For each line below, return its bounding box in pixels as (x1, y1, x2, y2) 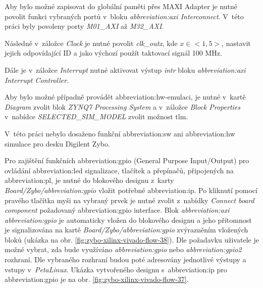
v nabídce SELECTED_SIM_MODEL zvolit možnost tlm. (5, 111, 188, 122)
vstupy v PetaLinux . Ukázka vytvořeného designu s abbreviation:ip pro (5, 264, 227, 274)
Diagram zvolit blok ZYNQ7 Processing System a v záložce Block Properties (5, 101, 241, 112)
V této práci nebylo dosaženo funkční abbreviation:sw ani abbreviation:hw (5, 128, 235, 138)
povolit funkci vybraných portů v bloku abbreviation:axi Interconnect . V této (5, 11, 244, 21)
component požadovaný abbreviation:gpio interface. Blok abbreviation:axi (5, 205, 230, 215)
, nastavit (222, 37, 251, 48)
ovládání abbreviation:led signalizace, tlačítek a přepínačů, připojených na (5, 165, 234, 175)
